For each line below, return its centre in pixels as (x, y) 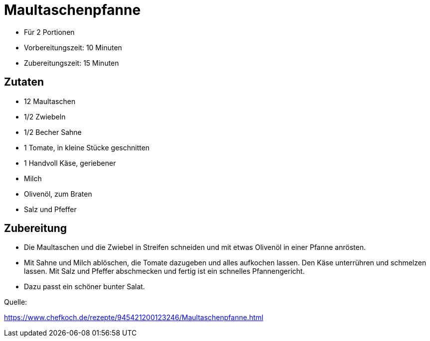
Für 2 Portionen (49, 32)
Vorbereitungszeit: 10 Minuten (73, 47)
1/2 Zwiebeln (45, 116)
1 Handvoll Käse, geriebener (70, 163)
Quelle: (16, 302)
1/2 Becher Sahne (53, 132)
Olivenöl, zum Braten (58, 194)
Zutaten (24, 82)
